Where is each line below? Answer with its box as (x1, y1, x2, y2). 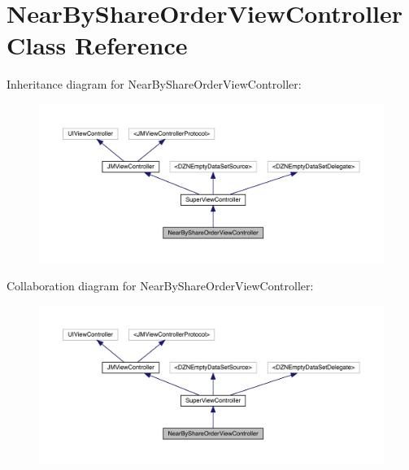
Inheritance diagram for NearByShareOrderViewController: (7, 76, 302, 93)
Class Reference (7, 28, 188, 62)
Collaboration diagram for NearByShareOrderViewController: (7, 276, 314, 294)
